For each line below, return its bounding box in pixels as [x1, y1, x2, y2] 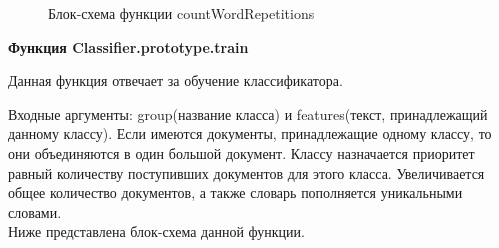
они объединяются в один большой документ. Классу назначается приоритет [8, 142, 475, 163]
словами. [8, 201, 62, 222]
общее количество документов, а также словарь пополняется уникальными [8, 182, 463, 203]
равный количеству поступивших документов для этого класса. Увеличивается [8, 162, 485, 183]
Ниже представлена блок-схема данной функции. [8, 221, 305, 242]
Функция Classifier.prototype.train [8, 36, 249, 57]
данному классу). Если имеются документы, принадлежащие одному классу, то [8, 123, 492, 144]
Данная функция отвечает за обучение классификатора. [8, 70, 343, 91]
